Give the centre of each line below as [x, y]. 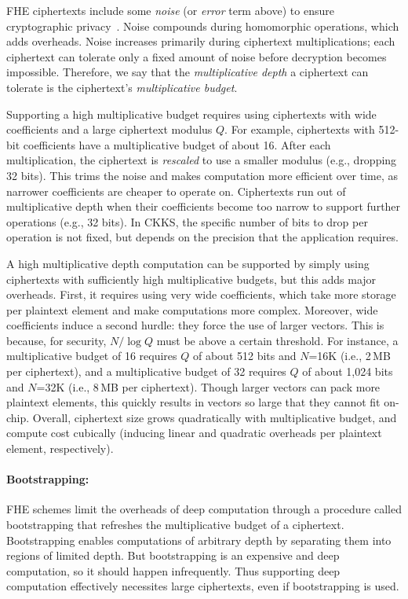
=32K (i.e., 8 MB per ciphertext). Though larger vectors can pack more [208, 386]
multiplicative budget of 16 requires [92, 356]
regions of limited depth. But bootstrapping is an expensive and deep [173, 555]
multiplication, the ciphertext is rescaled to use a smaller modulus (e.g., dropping [202, 160]
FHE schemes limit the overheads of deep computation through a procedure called [204, 509]
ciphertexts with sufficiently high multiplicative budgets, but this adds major [191, 279]
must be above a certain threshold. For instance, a [277, 340]
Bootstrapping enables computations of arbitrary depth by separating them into [199, 540]
